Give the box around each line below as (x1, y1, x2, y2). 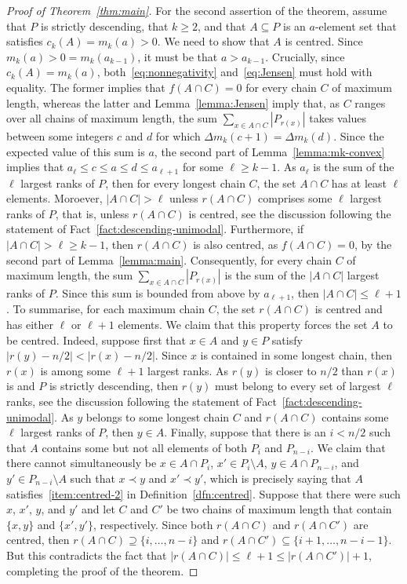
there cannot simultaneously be (6, 454, 157, 471)
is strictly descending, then (49, 378, 178, 394)
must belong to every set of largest (214, 378, 381, 394)
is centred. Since (285, 33, 363, 49)
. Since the (333, 127, 384, 144)
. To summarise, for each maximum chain (6, 301, 205, 317)
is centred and (314, 301, 383, 317)
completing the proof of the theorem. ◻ (6, 562, 198, 579)
